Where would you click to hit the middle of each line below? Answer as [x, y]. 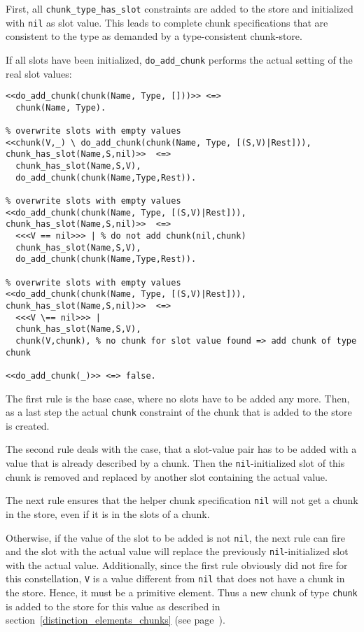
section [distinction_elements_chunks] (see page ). [115, 620]
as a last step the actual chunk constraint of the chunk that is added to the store [179, 412]
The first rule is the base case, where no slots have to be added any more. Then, [178, 398]
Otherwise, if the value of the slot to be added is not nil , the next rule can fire [175, 537]
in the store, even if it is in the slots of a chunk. [108, 513]
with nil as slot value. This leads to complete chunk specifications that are [167, 22]
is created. [28, 425]
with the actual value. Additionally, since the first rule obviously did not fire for [177, 564]
